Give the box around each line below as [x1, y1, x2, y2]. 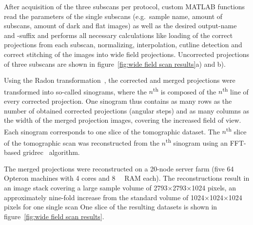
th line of [222, 85, 249, 96]
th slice [226, 125, 247, 136]
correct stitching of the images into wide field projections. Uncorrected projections [4, 49, 249, 59]
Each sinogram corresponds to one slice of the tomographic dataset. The [4, 126, 220, 136]
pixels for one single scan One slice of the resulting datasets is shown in [4, 202, 217, 212]
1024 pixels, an [192, 183, 236, 193]
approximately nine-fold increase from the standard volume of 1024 [4, 192, 204, 202]
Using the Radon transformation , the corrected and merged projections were [4, 75, 235, 85]
